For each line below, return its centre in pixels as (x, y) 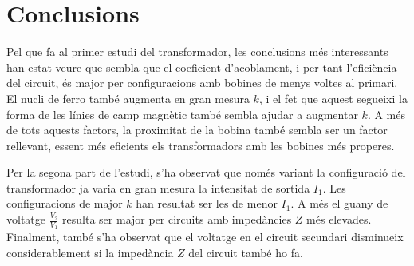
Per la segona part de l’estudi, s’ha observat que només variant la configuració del (206, 172)
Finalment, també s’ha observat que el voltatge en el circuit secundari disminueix (205, 237)
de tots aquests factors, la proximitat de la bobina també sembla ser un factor (197, 130)
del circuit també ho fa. (246, 252)
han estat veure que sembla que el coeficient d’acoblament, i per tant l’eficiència (202, 67)
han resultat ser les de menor (207, 203)
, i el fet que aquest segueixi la (333, 98)
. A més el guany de (339, 203)
